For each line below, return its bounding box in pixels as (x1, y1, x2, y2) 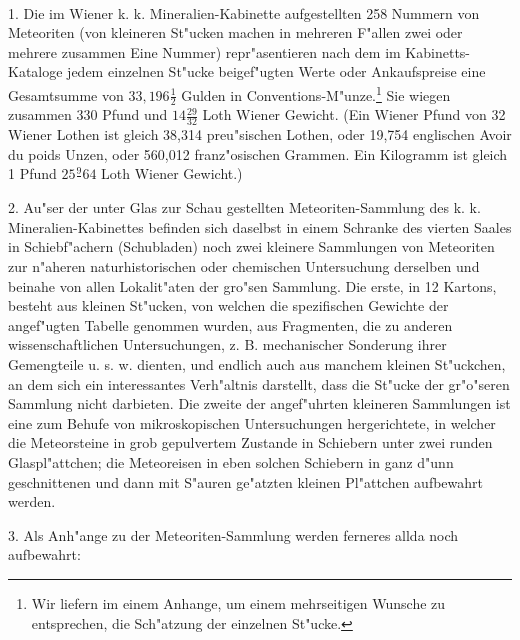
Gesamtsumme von (8, 84, 124, 105)
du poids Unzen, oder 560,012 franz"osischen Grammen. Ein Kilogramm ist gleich (8, 143, 508, 164)
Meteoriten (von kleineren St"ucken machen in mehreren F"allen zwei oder (8, 22, 463, 43)
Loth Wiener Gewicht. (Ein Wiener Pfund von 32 (202, 104, 506, 125)
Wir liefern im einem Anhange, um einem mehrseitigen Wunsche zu (31, 592, 446, 613)
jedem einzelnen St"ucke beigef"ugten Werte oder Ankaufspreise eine (67, 61, 486, 82)
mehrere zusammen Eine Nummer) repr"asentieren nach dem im (8, 41, 401, 62)
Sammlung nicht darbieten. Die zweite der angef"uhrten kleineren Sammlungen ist (8, 393, 511, 414)
